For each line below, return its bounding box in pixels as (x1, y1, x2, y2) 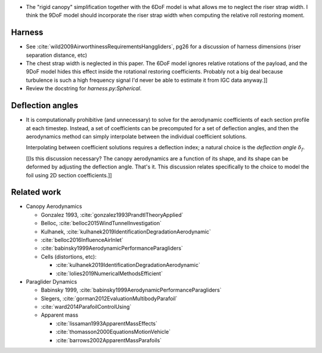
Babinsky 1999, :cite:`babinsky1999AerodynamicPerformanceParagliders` (41, 287, 222, 294)
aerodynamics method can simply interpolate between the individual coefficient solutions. (26, 133, 247, 140)
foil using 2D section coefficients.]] (26, 171, 113, 179)
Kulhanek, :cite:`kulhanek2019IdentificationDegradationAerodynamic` (41, 228, 211, 235)
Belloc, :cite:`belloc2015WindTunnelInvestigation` (41, 220, 162, 227)
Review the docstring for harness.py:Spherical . (26, 85, 142, 92)
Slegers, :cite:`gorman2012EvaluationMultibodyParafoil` (41, 294, 178, 302)
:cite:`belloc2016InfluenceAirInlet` (41, 236, 123, 243)
